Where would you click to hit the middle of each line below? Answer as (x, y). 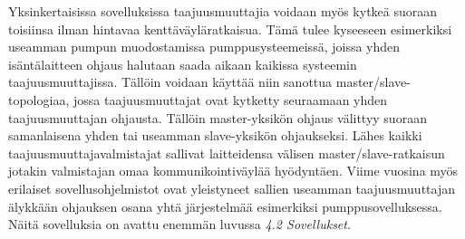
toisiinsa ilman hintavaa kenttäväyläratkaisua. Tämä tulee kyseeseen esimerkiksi (230, 29)
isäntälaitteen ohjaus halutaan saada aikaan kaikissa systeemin (183, 64)
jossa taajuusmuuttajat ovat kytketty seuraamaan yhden (230, 99)
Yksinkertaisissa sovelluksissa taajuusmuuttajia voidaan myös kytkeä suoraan (223, 11)
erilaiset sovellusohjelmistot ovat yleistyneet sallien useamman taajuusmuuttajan (232, 188)
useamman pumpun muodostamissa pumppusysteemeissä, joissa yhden (204, 47)
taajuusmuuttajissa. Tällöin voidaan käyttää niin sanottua (170, 82)
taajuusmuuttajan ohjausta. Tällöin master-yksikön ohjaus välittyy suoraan (218, 117)
